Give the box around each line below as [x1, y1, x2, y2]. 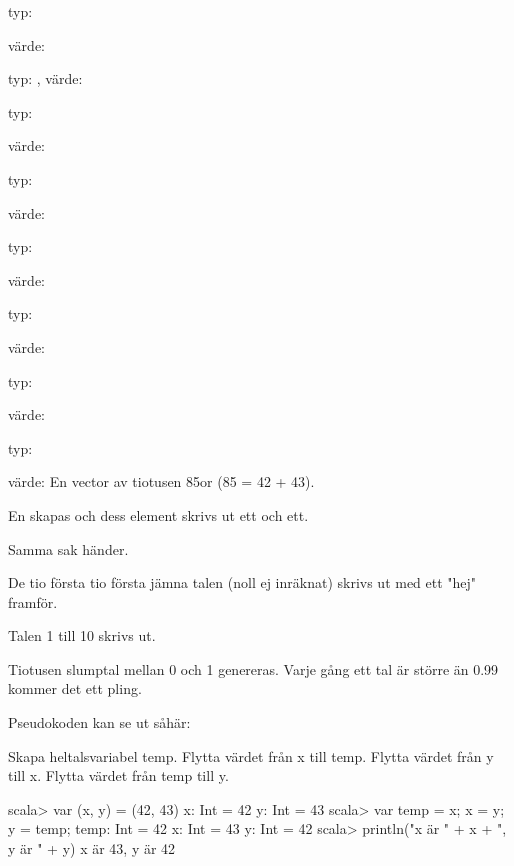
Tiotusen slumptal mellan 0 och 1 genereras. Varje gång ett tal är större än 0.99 [8, 658, 499, 679]
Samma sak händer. [8, 538, 129, 559]
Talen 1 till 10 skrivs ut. [8, 625, 156, 646]
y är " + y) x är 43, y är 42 [8, 838, 176, 859]
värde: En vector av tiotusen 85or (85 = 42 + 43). [8, 471, 315, 492]
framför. [8, 591, 58, 612]
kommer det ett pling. [8, 678, 142, 699]
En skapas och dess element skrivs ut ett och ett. [8, 504, 309, 525]
